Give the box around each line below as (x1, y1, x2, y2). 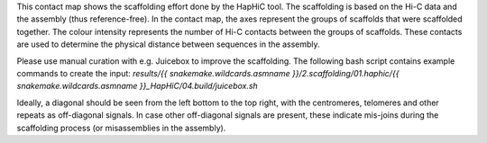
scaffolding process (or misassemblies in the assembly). (16, 122, 226, 133)
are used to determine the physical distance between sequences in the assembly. (16, 39, 320, 49)
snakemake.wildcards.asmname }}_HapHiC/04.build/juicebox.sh (16, 81, 259, 92)
